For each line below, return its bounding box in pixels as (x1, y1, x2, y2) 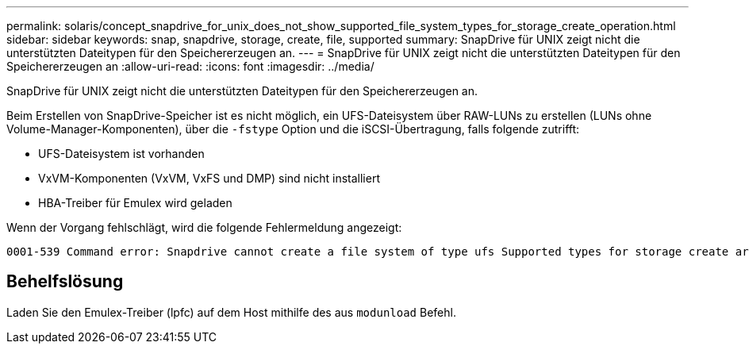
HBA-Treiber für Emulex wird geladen (38, 196, 232, 210)
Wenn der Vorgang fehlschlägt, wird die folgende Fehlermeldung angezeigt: (6, 221, 402, 234)
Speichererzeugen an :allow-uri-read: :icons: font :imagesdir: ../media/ (6, 60, 374, 73)
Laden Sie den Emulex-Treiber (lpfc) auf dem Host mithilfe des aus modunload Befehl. (6, 305, 456, 319)
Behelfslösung (6, 271, 124, 292)
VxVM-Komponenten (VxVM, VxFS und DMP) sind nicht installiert (38, 171, 380, 185)
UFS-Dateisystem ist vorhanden (38, 147, 205, 160)
